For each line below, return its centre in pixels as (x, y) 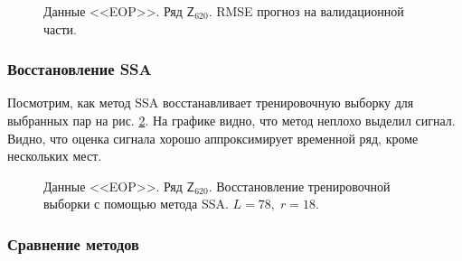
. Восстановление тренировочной (299, 186)
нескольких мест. (55, 156)
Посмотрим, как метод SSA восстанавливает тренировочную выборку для (211, 103)
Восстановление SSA (80, 69)
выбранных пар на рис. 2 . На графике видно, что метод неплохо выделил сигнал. (231, 120)
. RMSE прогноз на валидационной (306, 11)
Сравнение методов (73, 243)
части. (60, 28)
